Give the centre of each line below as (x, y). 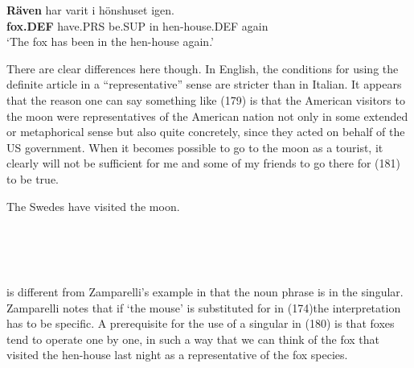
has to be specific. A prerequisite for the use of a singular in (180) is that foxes (201, 323)
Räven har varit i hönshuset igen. (90, 10)
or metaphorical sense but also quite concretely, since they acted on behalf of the (206, 132)
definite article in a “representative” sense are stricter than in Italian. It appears (204, 84)
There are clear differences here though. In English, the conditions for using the (203, 68)
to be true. (33, 178)
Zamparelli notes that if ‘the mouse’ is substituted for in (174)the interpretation (204, 307)
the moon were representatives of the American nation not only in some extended (207, 116)
